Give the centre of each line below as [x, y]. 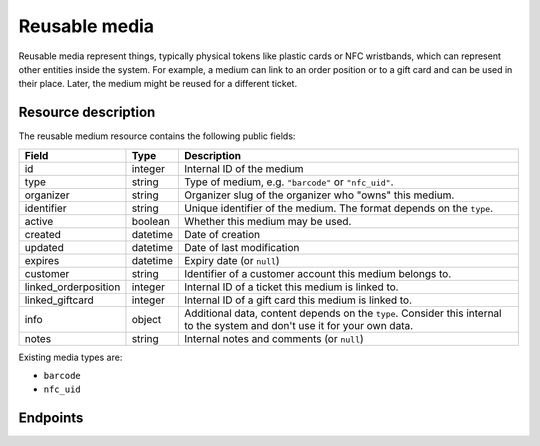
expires [42, 260]
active [39, 221]
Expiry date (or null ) [231, 260]
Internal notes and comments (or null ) [273, 338]
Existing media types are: [70, 357]
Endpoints [51, 418]
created [43, 234]
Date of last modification [241, 247]
